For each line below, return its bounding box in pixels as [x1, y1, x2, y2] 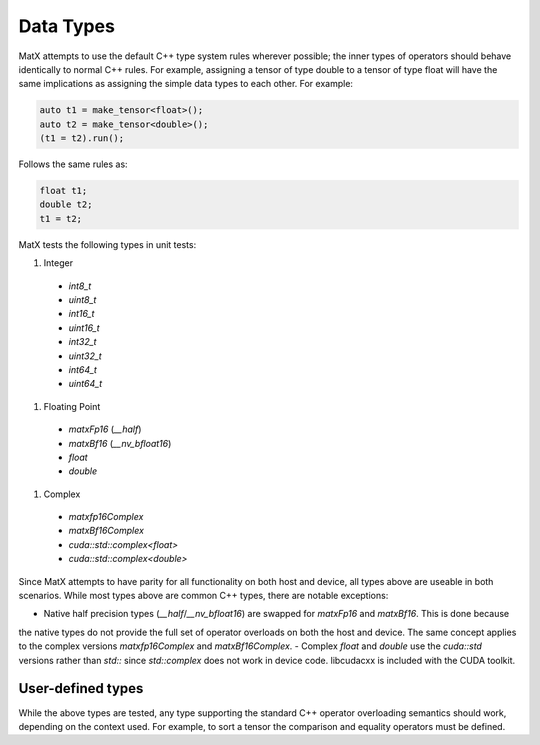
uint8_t [68, 294, 97, 305]
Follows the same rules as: [18, 158, 129, 170]
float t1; [39, 185, 88, 197]
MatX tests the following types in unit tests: [18, 238, 197, 250]
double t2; [39, 199, 93, 210]
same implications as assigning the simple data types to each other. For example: [18, 78, 354, 90]
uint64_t [68, 378, 103, 390]
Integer [43, 257, 74, 269]
